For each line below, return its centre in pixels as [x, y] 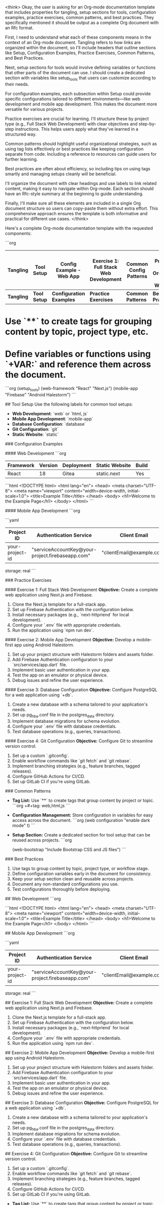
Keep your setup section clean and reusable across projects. [73, 878]
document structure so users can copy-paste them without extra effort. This [82, 208]
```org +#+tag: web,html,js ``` [41, 805]
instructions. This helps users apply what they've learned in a [77, 129]
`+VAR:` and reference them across [78, 364]
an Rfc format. [20, 28]
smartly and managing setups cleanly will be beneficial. [61, 174]
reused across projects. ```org [42, 840]
